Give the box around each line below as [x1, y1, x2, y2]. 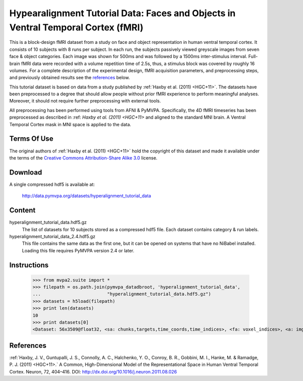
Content [9, 206, 36, 214]
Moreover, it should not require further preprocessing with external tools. [9, 98, 161, 104]
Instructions [9, 260, 49, 269]
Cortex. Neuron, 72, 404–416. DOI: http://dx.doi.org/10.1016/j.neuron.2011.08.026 [9, 368, 177, 374]
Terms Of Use [9, 134, 54, 143]
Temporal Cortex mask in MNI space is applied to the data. [9, 121, 131, 127]
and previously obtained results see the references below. [9, 75, 130, 81]
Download [9, 168, 42, 177]
